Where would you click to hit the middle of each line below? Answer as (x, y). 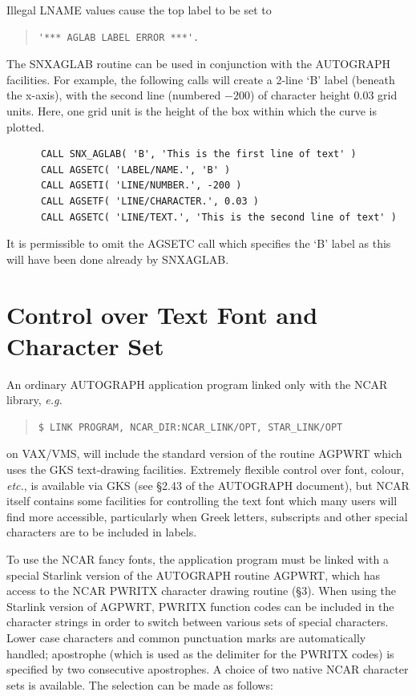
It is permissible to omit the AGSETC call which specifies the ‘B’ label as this (199, 243)
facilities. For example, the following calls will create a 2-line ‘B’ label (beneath (201, 79)
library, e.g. (34, 400)
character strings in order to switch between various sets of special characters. (198, 622)
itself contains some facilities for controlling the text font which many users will (202, 501)
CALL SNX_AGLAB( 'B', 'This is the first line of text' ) (198, 154)
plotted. (26, 126)
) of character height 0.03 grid (323, 95)
